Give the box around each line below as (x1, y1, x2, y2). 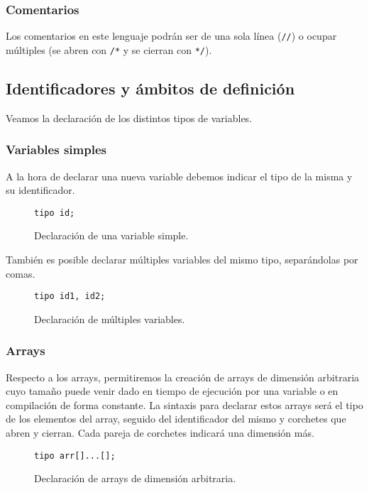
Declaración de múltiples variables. (34, 311, 185, 326)
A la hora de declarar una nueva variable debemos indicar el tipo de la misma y (6, 168, 353, 183)
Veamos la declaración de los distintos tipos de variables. (6, 110, 253, 125)
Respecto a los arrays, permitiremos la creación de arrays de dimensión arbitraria (6, 369, 360, 384)
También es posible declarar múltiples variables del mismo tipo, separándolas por (6, 251, 358, 266)
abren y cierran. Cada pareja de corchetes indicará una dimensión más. (6, 425, 314, 440)
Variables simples (6, 141, 106, 158)
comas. (6, 266, 35, 281)
